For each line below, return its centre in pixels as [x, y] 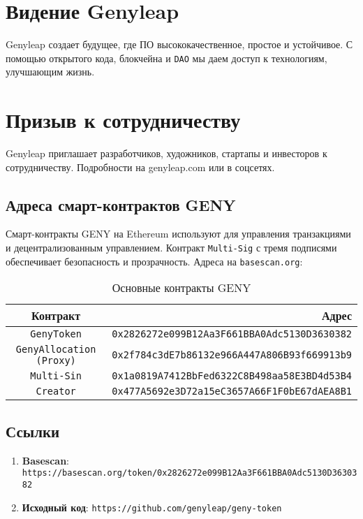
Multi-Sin [56, 376]
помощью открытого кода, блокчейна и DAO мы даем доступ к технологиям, [166, 58]
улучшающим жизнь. [50, 72]
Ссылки [33, 431]
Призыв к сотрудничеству [123, 120]
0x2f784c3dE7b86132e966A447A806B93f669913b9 [232, 355]
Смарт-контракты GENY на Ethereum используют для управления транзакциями [178, 234]
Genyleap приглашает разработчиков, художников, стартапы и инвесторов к [166, 153]
